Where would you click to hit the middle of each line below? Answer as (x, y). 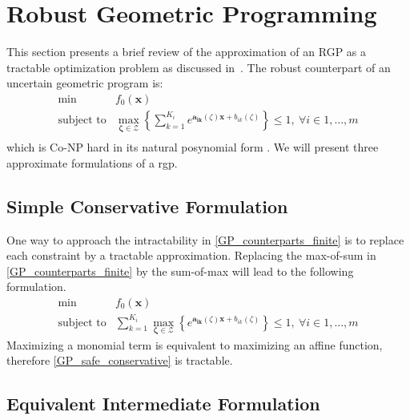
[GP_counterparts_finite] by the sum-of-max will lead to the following (180, 271)
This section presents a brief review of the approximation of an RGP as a (187, 52)
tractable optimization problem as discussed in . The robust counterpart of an (199, 67)
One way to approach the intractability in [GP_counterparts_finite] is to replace (205, 239)
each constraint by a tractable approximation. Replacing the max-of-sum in (191, 255)
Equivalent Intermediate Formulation (163, 404)
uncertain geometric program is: (85, 83)
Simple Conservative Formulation (147, 206)
